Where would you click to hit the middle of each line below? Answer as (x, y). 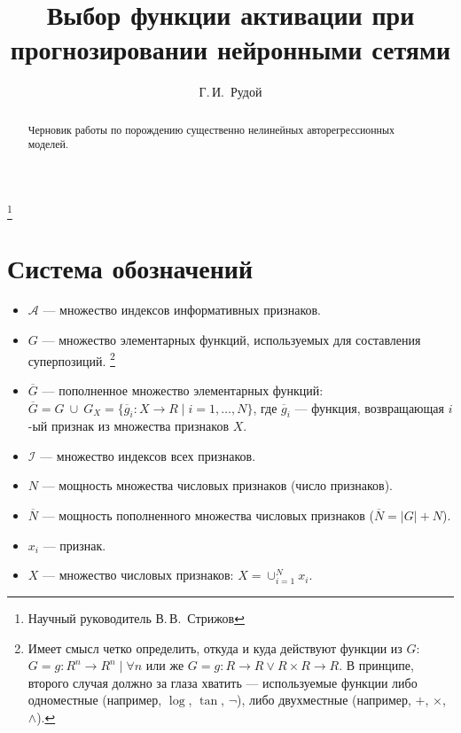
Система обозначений (130, 267)
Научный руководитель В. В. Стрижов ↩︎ (136, 618)
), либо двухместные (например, (324, 700)
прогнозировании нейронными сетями (230, 49)
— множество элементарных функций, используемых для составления (231, 340)
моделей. (48, 144)
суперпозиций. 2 (71, 359)
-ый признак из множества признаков (128, 426)
